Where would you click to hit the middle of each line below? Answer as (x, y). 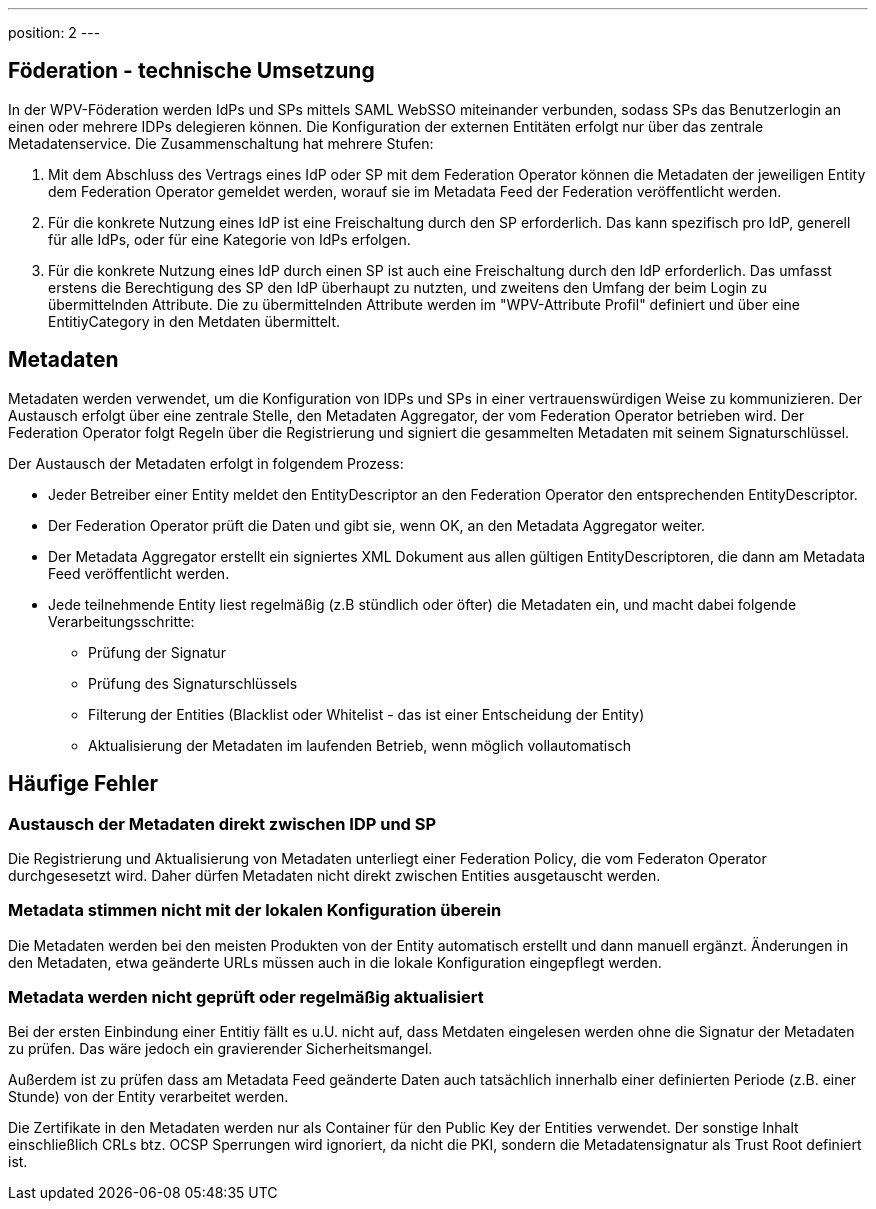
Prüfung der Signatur (157, 652)
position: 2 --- (54, 32)
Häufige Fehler (83, 784)
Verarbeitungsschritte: (121, 621)
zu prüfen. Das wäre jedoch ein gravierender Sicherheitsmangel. (220, 1049)
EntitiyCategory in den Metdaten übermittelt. (194, 321)
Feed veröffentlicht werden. (139, 573)
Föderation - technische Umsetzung (191, 71)
